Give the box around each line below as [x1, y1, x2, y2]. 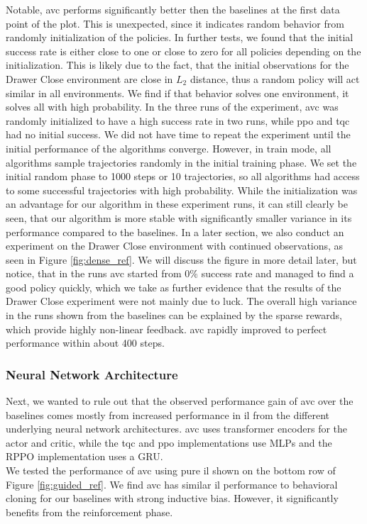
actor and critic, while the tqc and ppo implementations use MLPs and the [6, 435, 332, 450]
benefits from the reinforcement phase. [6, 504, 173, 519]
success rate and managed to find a [201, 266, 354, 281]
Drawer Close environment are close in [6, 71, 173, 86]
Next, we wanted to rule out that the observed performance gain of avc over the [6, 394, 354, 408]
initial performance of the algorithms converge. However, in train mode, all [6, 140, 332, 155]
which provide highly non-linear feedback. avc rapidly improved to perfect [6, 321, 327, 336]
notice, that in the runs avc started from [6, 266, 182, 281]
